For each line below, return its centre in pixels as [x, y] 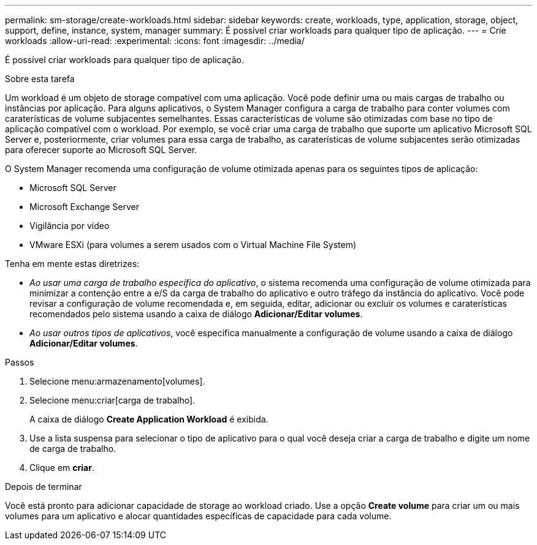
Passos [20, 362]
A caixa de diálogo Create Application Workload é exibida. [149, 419]
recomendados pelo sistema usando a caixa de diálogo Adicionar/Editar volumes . [196, 314]
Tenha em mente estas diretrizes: [72, 264]
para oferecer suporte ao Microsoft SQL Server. [101, 150]
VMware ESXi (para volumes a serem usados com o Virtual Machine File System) [193, 245]
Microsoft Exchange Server [84, 207]
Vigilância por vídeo [70, 226]
